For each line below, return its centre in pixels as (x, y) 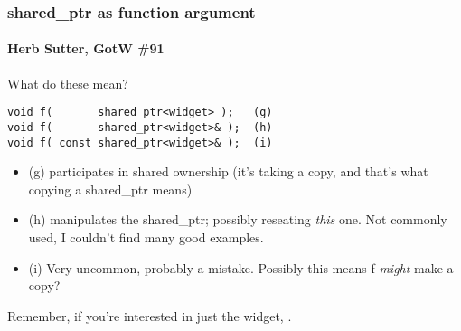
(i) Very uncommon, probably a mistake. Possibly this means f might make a (241, 267)
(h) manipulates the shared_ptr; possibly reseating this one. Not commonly (238, 219)
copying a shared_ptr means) (110, 189)
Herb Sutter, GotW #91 (86, 48)
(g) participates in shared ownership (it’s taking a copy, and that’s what (228, 171)
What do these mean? (68, 83)
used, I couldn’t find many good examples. (146, 236)
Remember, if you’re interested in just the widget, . (150, 315)
